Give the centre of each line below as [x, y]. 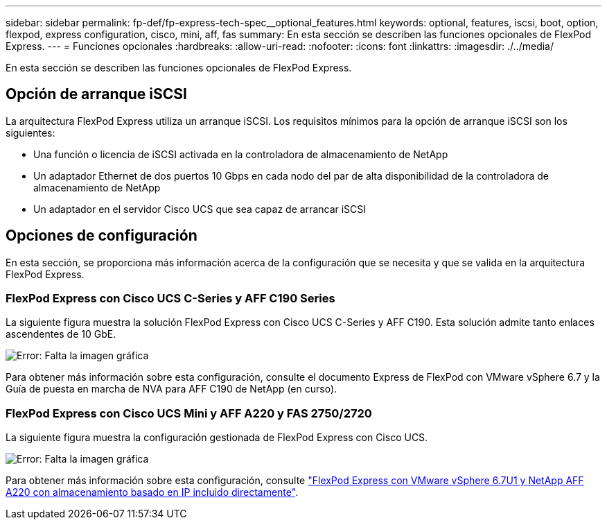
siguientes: [30, 132]
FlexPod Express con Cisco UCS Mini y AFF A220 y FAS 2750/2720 [189, 413]
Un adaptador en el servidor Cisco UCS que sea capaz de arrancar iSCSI [200, 209]
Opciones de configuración [102, 236]
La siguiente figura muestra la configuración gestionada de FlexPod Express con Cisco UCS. [217, 438]
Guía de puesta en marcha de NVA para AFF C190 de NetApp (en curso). [171, 389]
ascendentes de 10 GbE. [61, 334]
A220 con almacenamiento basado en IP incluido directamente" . [152, 492]
